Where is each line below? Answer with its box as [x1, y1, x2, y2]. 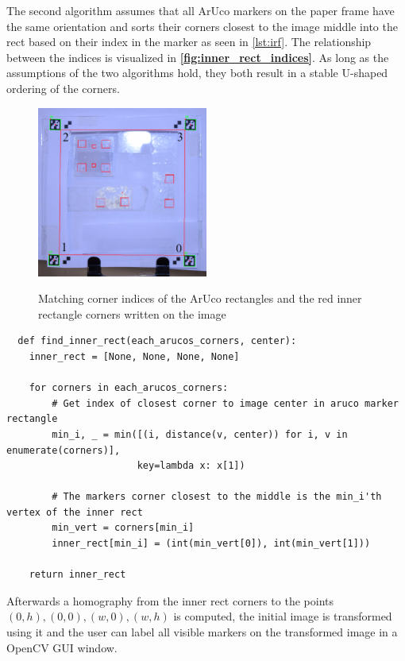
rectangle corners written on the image [38, 305, 226, 322]
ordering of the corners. [6, 79, 120, 96]
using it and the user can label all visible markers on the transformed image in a [6, 624, 398, 640]
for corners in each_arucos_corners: [29, 382, 229, 394]
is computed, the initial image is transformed [173, 608, 392, 624]
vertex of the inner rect [6, 506, 143, 518]
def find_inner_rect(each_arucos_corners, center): [17, 335, 297, 347]
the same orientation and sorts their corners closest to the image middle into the [6, 17, 398, 34]
